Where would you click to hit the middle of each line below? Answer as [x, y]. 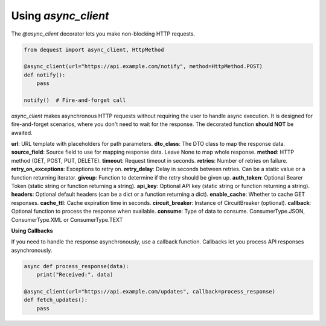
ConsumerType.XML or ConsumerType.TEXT [67, 219]
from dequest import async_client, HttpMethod [94, 49]
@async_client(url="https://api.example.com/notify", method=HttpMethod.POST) [143, 67]
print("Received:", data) [75, 275]
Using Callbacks [32, 230]
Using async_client [60, 16]
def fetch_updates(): [56, 300]
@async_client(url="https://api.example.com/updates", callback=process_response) [150, 291]
